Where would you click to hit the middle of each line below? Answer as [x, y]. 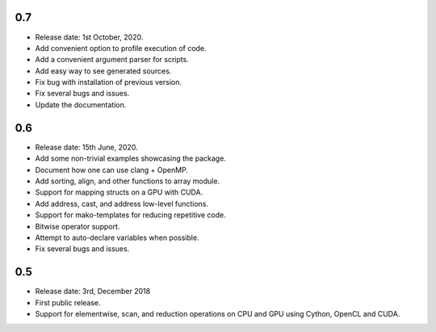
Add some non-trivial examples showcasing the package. [130, 158]
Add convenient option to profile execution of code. [121, 48]
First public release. [68, 302]
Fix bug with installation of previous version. [108, 82]
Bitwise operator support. [78, 226]
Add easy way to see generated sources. [103, 71]
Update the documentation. [81, 104]
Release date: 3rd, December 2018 [93, 292]
